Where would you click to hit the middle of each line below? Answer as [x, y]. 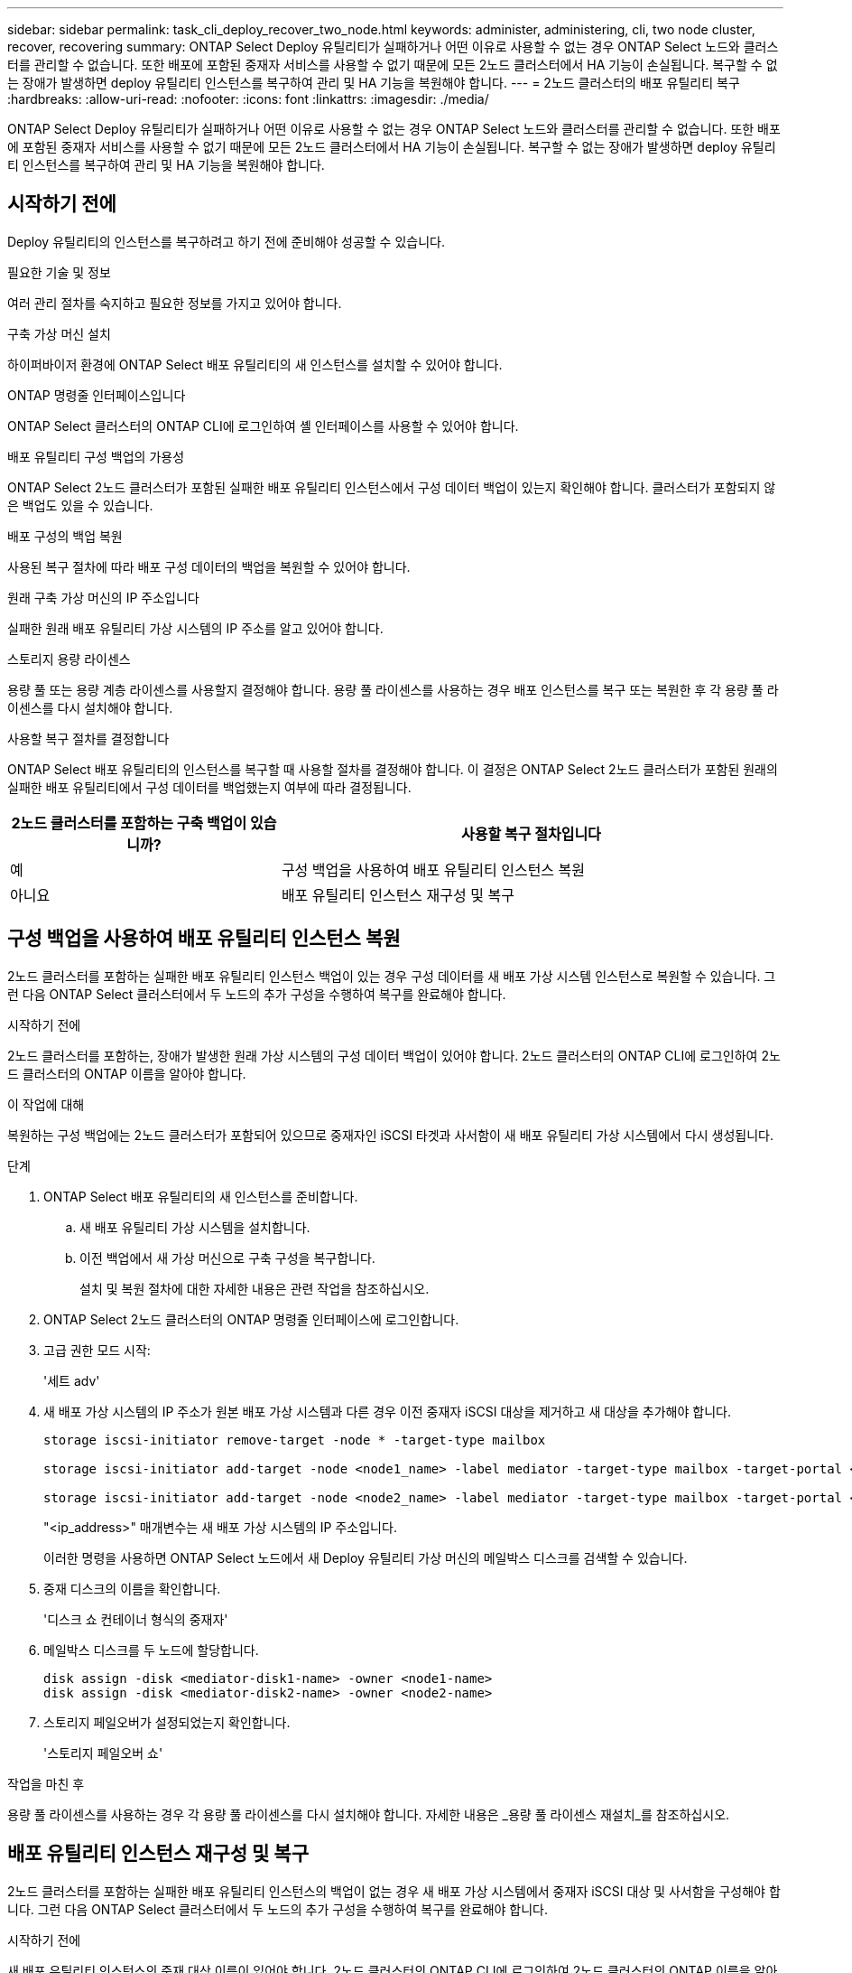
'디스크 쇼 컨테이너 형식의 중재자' [136, 1619]
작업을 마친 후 [46, 1783]
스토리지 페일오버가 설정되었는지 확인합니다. [167, 1722]
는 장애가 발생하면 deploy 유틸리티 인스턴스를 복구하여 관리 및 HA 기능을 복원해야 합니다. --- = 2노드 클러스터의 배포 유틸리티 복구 [374, 83]
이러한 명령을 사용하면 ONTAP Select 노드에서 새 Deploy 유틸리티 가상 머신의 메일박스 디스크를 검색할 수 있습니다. [366, 1557]
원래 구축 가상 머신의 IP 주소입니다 [103, 597]
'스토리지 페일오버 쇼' [103, 1753]
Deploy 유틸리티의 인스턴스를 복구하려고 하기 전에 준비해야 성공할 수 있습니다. [226, 241]
